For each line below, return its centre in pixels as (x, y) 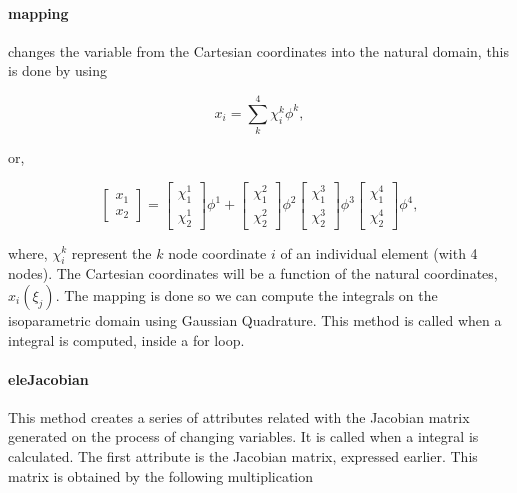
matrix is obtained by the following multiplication (161, 475)
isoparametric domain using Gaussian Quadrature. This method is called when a (255, 319)
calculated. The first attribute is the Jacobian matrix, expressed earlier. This (243, 456)
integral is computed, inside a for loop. (126, 339)
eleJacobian (48, 378)
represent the (111, 252)
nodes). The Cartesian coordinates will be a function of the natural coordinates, (253, 273)
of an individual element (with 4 (379, 252)
